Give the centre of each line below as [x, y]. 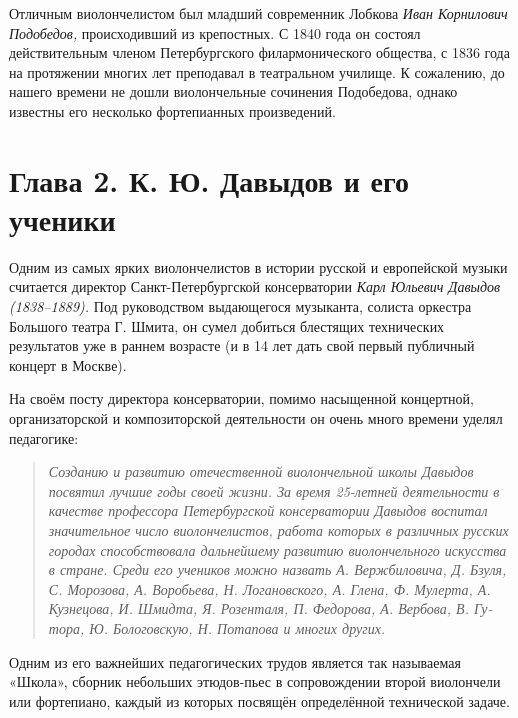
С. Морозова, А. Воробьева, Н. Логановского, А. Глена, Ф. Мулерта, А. [269, 588]
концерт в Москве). [68, 364]
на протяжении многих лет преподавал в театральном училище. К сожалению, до [257, 71]
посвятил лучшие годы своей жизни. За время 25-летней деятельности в [274, 490]
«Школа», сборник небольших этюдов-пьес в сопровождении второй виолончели [255, 681]
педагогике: [44, 437]
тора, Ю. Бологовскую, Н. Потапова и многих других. [217, 627]
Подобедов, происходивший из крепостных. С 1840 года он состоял [215, 32]
